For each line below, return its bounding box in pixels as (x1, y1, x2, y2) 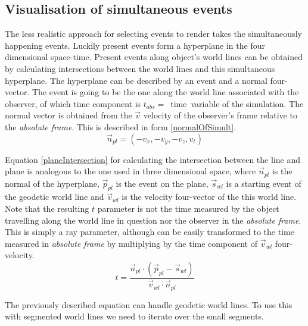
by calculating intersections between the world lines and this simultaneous (5, 62, 275, 74)
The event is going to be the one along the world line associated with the (32, 86, 299, 98)
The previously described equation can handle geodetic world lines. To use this (5, 298, 293, 311)
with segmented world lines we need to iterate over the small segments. (5, 310, 264, 322)
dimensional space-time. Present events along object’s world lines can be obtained (5, 51, 303, 63)
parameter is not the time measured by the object (97, 202, 279, 214)
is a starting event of (226, 177, 301, 189)
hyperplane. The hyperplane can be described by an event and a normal (5, 74, 267, 86)
